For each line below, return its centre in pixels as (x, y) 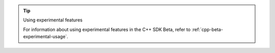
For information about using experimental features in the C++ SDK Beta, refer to (107, 29)
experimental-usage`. (46, 37)
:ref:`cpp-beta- (208, 29)
